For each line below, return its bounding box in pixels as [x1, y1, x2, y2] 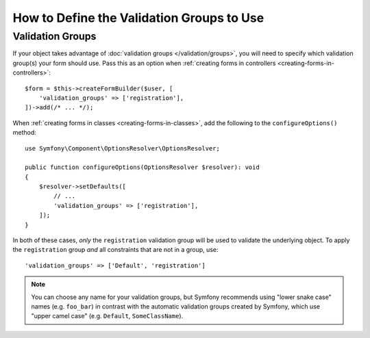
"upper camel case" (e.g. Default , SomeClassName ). [31, 312, 184, 320]
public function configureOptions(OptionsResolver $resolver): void [25, 164, 260, 171]
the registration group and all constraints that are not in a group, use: [12, 246, 219, 254]
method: [12, 129, 37, 137]
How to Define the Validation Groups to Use [12, 10, 264, 25]
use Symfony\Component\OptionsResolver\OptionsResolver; [25, 144, 221, 152]
